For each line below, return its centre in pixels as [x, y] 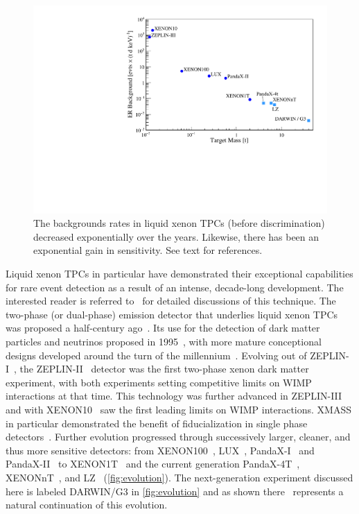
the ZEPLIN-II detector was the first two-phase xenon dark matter [164, 369]
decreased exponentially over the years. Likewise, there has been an [176, 236]
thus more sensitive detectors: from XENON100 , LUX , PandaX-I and [160, 450]
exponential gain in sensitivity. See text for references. [148, 250]
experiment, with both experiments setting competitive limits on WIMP [159, 382]
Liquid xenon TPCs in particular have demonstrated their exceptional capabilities [179, 274]
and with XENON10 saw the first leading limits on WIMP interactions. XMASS [178, 409]
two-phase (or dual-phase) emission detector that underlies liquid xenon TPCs [172, 314]
